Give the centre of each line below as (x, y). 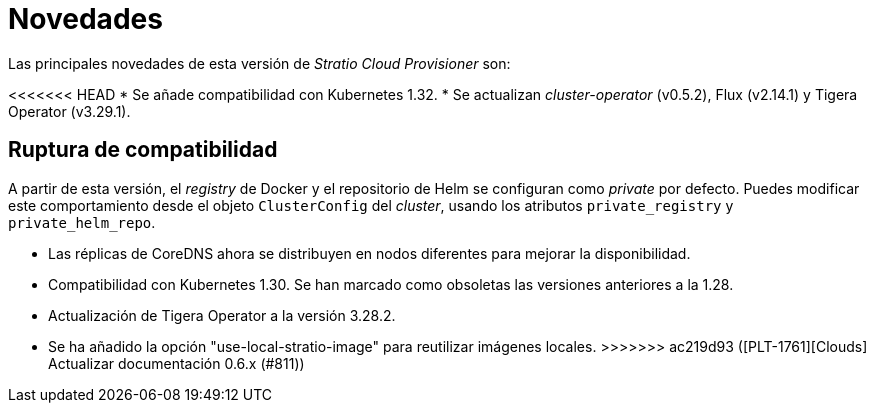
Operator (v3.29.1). (69, 111)
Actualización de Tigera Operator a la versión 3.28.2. (222, 315)
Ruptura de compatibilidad (143, 150)
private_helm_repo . (82, 222)
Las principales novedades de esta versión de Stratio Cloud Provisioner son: (259, 63)
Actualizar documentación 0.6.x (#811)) (176, 363)
